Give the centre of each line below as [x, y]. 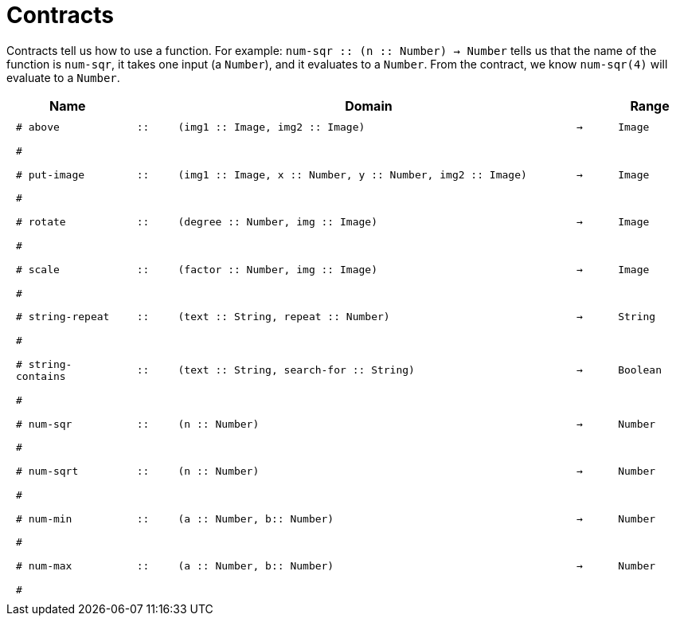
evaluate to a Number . [63, 77]
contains [41, 376]
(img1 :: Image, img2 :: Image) [272, 127]
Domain [369, 106]
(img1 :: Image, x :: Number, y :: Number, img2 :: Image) [352, 174]
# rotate [41, 222]
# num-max [44, 566]
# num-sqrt [47, 471]
